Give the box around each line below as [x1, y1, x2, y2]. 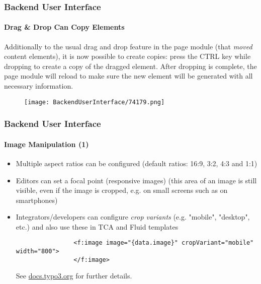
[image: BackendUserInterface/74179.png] [24, 98, 165, 106]
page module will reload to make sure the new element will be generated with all [4, 70, 253, 81]
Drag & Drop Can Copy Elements [4, 22, 125, 32]
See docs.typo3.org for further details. [16, 270, 132, 281]
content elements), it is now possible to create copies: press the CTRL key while [4, 51, 251, 61]
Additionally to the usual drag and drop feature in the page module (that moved [4, 41, 252, 51]
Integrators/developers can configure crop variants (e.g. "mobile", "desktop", [16, 211, 250, 222]
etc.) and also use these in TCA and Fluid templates [16, 221, 179, 232]
